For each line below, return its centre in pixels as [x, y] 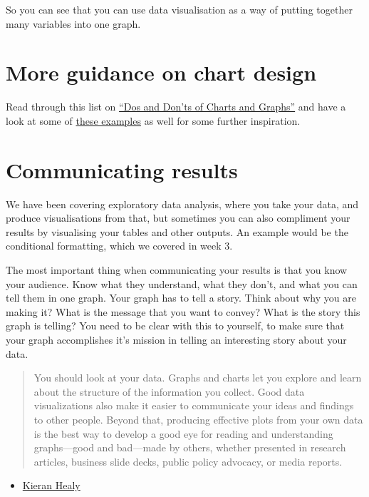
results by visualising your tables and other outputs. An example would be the [177, 231]
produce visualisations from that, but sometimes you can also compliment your [178, 218]
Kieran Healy [51, 485]
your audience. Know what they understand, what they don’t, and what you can [182, 283]
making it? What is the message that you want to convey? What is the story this [183, 311]
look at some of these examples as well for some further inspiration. [153, 120]
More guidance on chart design [161, 72]
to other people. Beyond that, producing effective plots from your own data [198, 419]
